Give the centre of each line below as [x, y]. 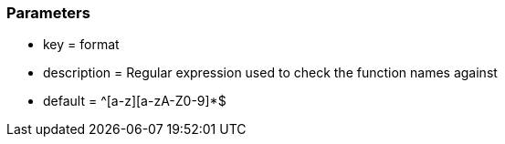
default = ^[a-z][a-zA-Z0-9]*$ [135, 101]
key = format [81, 45]
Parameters [48, 13]
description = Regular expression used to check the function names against [270, 73]
